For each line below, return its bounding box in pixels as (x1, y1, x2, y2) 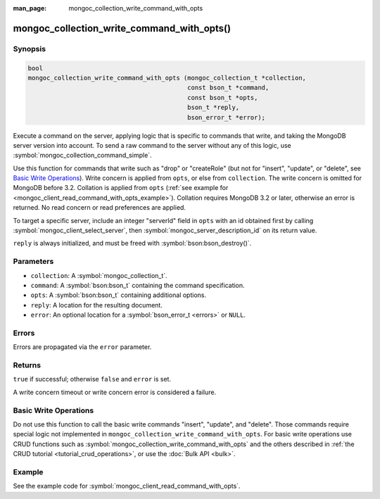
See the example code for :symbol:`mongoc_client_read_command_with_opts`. (13, 482, 241, 491)
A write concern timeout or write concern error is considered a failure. (13, 388, 217, 396)
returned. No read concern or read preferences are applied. (13, 203, 186, 212)
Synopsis (13, 44, 46, 53)
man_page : (13, 4, 47, 12)
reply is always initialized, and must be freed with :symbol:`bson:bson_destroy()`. (13, 239, 252, 248)
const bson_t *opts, (187, 94, 258, 101)
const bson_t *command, (187, 84, 270, 91)
